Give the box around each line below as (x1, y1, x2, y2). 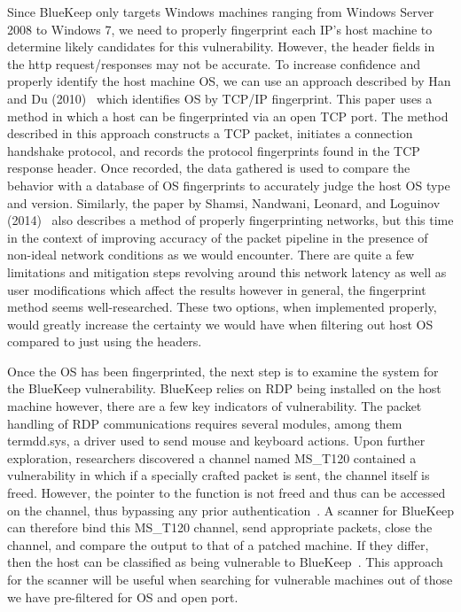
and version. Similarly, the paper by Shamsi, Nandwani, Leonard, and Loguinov (7, 193, 441, 212)
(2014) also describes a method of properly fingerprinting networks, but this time (7, 211, 454, 229)
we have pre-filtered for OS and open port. (7, 587, 238, 606)
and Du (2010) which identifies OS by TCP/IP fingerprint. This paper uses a (7, 89, 433, 107)
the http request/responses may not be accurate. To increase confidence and (7, 54, 421, 73)
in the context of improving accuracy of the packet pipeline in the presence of (7, 228, 428, 246)
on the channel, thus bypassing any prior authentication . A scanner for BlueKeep (7, 500, 454, 519)
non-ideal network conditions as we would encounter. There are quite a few (7, 245, 415, 264)
